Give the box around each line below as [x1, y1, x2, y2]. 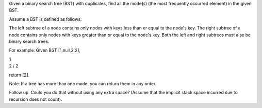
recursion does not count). [9, 96, 63, 102]
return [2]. [9, 72, 30, 78]
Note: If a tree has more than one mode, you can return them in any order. [9, 81, 157, 86]
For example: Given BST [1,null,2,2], [9, 47, 81, 53]
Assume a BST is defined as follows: [9, 16, 82, 22]
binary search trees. [9, 39, 49, 44]
